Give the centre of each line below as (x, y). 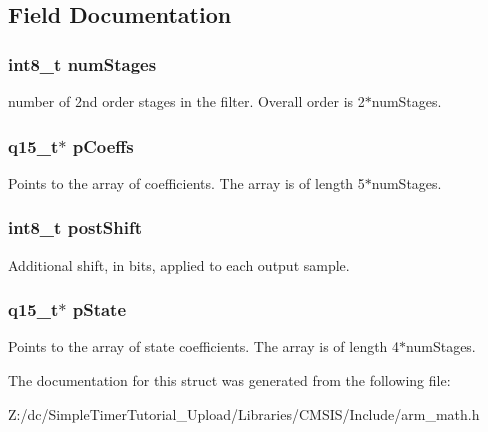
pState (99, 309)
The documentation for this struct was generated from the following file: (229, 380)
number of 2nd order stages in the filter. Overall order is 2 (186, 101)
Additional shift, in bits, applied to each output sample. (179, 264)
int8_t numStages (82, 63)
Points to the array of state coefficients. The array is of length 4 (204, 346)
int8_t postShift (75, 227)
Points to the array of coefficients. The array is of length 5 (186, 182)
